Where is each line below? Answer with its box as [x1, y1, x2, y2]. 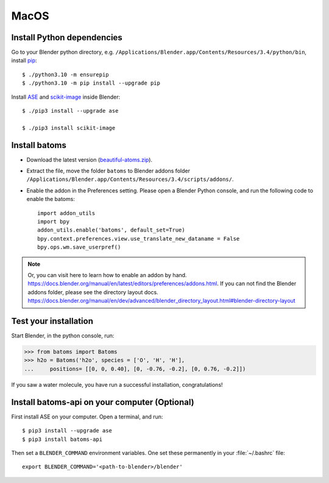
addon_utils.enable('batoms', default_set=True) [37, 227, 185, 234]
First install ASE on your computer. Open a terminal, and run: [11, 413, 163, 420]
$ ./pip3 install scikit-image [22, 124, 116, 131]
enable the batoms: [26, 196, 76, 203]
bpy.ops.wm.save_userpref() [37, 244, 121, 251]
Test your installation [11, 316, 94, 326]
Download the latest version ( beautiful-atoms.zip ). [26, 156, 152, 163]
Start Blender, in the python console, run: [11, 332, 115, 339]
